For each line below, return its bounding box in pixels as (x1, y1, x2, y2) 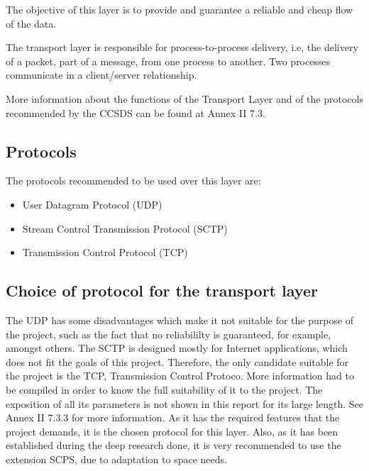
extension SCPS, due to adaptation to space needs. (6, 451, 227, 466)
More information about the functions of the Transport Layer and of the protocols (6, 91, 363, 106)
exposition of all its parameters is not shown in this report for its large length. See (6, 396, 363, 411)
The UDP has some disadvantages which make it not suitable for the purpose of (6, 312, 354, 327)
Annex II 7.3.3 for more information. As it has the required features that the (6, 410, 340, 425)
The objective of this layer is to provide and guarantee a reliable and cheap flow (6, 2, 353, 16)
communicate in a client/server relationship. (6, 67, 197, 82)
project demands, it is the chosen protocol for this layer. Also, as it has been (6, 423, 338, 438)
